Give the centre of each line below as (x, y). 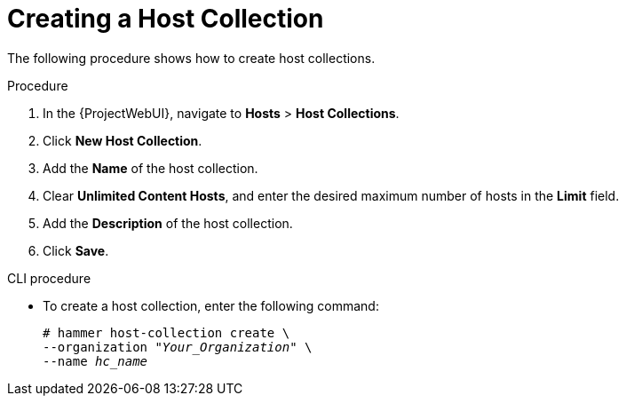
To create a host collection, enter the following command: (211, 305)
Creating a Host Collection (166, 19)
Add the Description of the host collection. (168, 223)
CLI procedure (49, 278)
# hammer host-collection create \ (166, 332)
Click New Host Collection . (123, 140)
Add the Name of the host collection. (151, 168)
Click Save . (76, 250)
